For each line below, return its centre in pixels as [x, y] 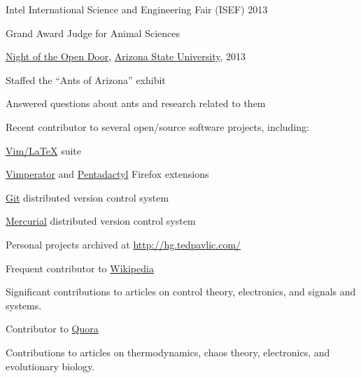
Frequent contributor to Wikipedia [80, 268]
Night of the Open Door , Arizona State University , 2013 [126, 56]
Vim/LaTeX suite [43, 150]
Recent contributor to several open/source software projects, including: [157, 126]
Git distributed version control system [87, 197]
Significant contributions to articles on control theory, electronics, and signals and [181, 292]
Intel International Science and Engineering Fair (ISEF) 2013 [137, 9]
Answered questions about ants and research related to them [136, 103]
